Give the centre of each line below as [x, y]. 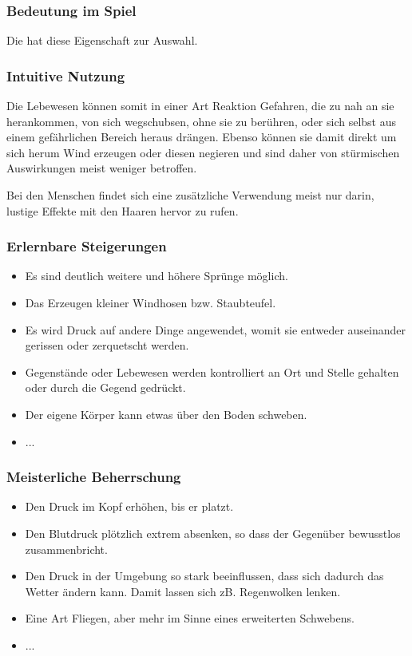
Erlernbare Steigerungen [87, 246]
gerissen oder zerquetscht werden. [107, 345]
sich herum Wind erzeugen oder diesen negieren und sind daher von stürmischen [203, 152]
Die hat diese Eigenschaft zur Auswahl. [102, 40]
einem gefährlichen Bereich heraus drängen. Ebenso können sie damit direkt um [202, 137]
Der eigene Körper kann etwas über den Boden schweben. [166, 414]
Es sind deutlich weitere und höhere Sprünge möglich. [156, 276]
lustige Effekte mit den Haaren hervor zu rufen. [123, 210]
